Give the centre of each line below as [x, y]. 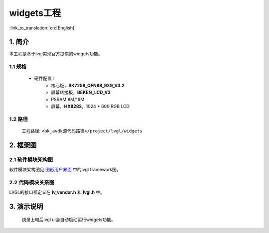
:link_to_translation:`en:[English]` [43, 28]
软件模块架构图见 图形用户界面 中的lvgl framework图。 [65, 170]
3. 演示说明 [26, 207]
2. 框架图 [23, 145]
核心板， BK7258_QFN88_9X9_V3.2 [88, 85]
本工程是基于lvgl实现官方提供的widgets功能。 [56, 54]
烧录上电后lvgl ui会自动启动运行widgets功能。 [68, 220]
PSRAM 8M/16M [68, 99]
